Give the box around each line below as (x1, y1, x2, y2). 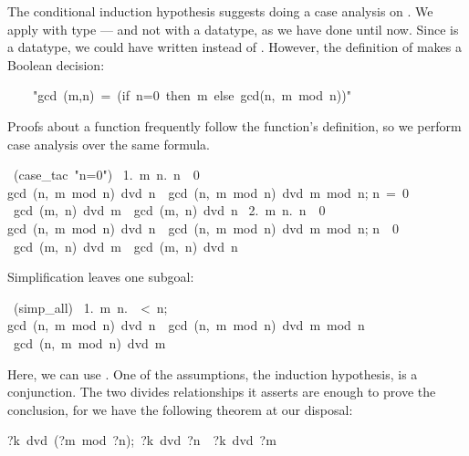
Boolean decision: (7, 55, 105, 74)
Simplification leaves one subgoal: (7, 267, 194, 286)
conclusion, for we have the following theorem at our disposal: (7, 399, 353, 419)
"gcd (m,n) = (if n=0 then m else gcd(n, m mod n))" (32, 86, 351, 105)
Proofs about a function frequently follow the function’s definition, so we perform (7, 116, 462, 135)
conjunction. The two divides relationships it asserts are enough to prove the (7, 382, 436, 401)
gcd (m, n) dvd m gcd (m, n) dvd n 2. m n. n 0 (13, 201, 326, 220)
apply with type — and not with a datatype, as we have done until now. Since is (7, 19, 459, 38)
